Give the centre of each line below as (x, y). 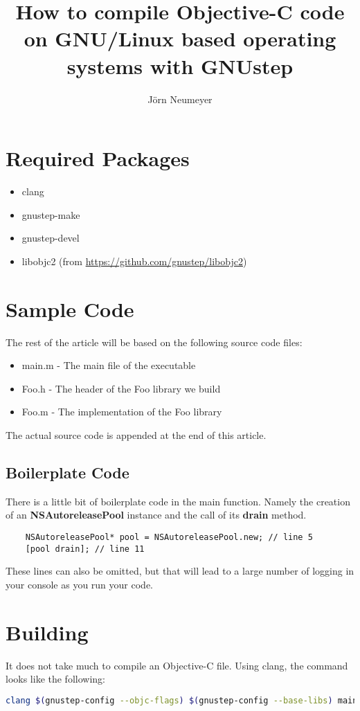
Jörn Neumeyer (180, 99)
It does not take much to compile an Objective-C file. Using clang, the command (177, 665)
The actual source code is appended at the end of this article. (136, 434)
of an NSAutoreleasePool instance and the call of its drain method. (156, 515)
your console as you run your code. (79, 584)
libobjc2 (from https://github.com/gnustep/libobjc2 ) (134, 261)
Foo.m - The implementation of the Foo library (122, 412)
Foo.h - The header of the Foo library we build (121, 388)
